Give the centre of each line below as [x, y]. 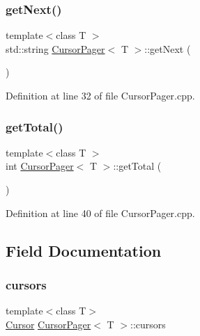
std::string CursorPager [55, 48]
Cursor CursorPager [48, 324]
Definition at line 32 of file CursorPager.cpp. [100, 95]
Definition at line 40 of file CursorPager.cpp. [100, 213]
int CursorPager [40, 166]
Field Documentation [84, 250]
